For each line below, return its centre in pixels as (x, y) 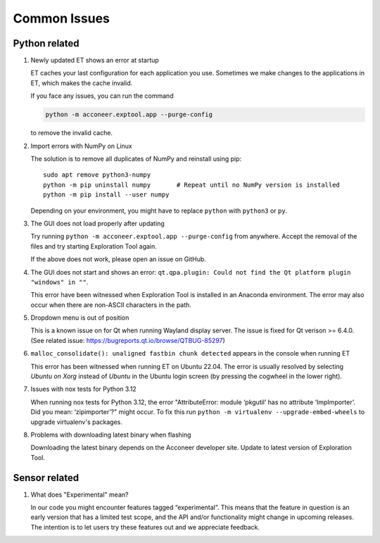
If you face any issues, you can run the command (102, 96)
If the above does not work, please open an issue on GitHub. (119, 259)
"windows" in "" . (59, 282)
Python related (46, 43)
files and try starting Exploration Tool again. (94, 246)
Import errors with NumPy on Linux (82, 146)
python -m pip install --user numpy (106, 195)
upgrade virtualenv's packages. (77, 422)
